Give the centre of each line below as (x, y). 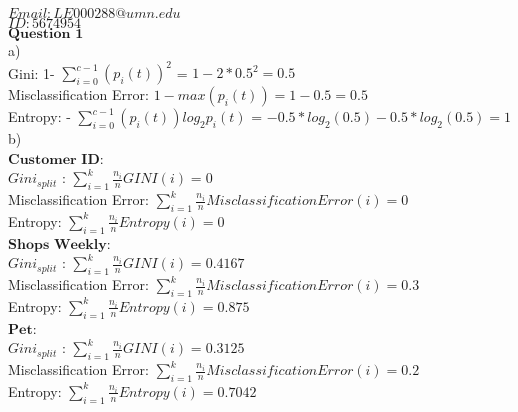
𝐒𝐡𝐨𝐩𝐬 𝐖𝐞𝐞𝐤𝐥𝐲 (57, 244)
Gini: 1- (31, 72)
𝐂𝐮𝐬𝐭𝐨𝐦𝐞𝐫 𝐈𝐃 (54, 159)
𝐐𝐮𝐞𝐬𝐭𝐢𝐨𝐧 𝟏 (46, 34)
